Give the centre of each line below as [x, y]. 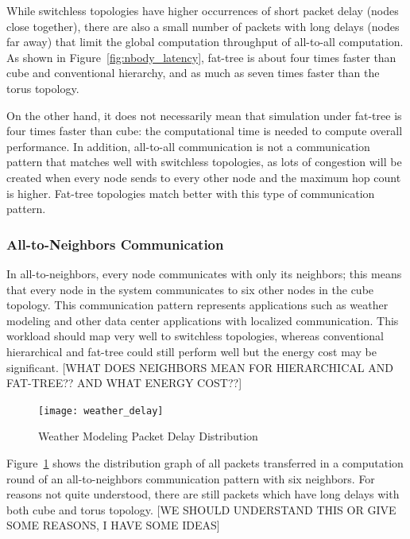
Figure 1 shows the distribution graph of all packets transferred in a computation [205, 462]
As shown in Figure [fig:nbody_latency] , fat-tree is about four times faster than [201, 57]
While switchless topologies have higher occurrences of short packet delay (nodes [203, 10]
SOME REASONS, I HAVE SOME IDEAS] [113, 525]
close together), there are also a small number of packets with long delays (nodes [203, 26]
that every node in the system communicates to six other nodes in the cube [190, 289]
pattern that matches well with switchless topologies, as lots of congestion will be [204, 162]
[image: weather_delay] [101, 411]
